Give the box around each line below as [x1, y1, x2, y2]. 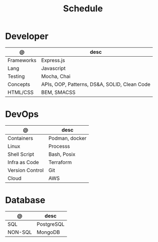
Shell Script [7, 151, 35, 158]
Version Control [7, 167, 44, 173]
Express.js [41, 57, 65, 64]
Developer [5, 31, 48, 42]
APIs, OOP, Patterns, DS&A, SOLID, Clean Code [41, 81, 151, 88]
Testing [7, 72, 25, 79]
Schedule [63, 3, 103, 14]
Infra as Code [7, 159, 39, 166]
